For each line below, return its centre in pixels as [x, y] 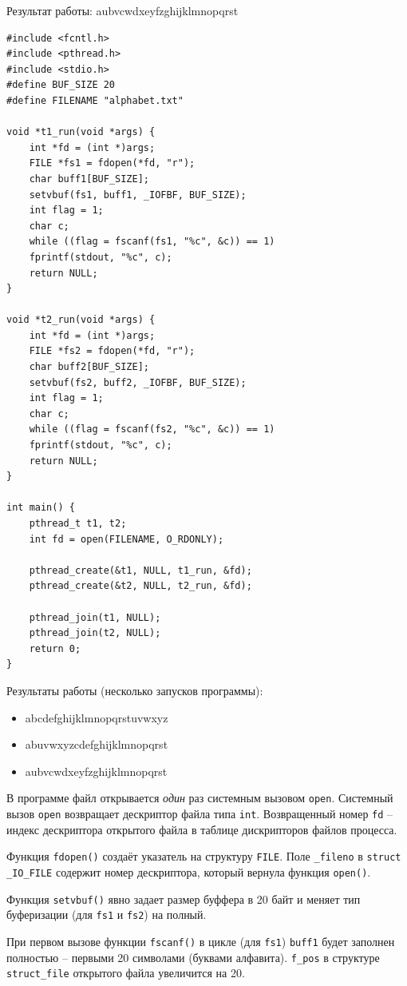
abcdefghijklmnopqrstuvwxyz [97, 717]
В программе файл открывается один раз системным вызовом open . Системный [200, 798]
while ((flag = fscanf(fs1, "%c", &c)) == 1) [152, 242]
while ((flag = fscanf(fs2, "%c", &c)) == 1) [152, 429]
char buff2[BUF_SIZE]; [89, 367]
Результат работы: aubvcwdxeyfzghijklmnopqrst [122, 10]
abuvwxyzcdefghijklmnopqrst [97, 744]
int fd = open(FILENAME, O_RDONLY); [126, 539]
